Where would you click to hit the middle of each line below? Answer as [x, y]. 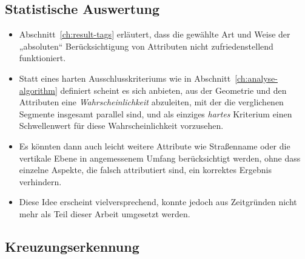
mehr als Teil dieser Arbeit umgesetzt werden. [105, 213]
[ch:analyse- [256, 78]
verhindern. [40, 181]
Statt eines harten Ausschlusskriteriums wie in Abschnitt [125, 78]
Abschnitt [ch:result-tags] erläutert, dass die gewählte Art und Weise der [155, 34]
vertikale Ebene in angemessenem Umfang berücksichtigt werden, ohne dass [160, 158]
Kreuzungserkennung [72, 246]
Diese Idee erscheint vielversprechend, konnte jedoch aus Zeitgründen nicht [158, 202]
